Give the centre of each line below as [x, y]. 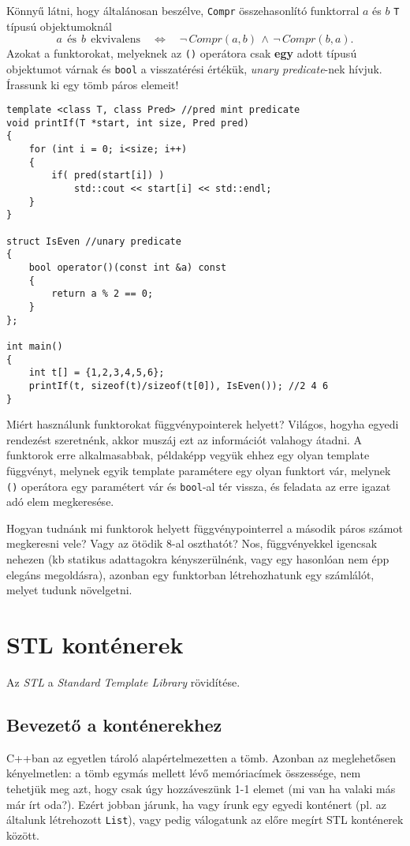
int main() [35, 346]
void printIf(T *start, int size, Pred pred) [128, 123]
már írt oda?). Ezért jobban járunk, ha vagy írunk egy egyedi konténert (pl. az [196, 804]
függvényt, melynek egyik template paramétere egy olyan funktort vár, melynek [199, 471]
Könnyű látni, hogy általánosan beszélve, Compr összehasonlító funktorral [183, 10]
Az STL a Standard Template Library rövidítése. [123, 681]
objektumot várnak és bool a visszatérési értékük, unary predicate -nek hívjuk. [194, 68]
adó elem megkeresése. [60, 502]
